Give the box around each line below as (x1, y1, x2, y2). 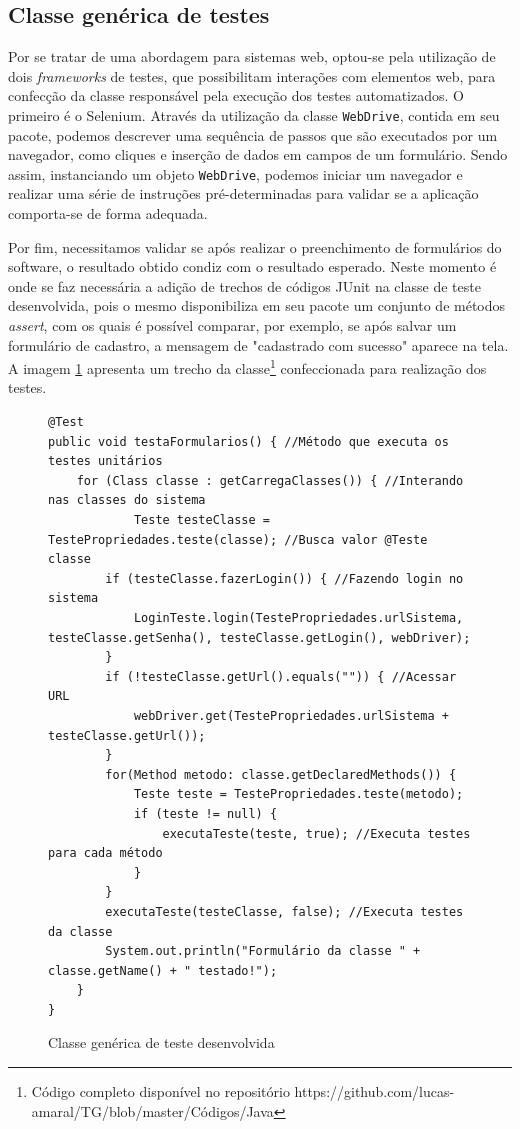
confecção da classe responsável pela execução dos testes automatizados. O (8, 85, 464, 106)
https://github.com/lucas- (294, 1081, 455, 1102)
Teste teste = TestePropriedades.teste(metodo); (133, 787, 464, 802)
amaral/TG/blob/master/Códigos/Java (31, 1100, 274, 1121)
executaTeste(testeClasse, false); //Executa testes (105, 904, 464, 919)
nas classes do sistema (48, 493, 206, 508)
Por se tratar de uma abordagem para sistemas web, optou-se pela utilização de (8, 46, 496, 67)
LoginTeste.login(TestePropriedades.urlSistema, (133, 611, 464, 626)
